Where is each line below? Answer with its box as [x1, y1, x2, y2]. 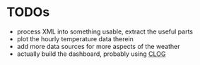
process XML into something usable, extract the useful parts [16, 27, 194, 36]
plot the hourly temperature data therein [16, 34, 134, 43]
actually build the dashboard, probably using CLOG [16, 50, 166, 58]
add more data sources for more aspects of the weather [16, 42, 181, 50]
